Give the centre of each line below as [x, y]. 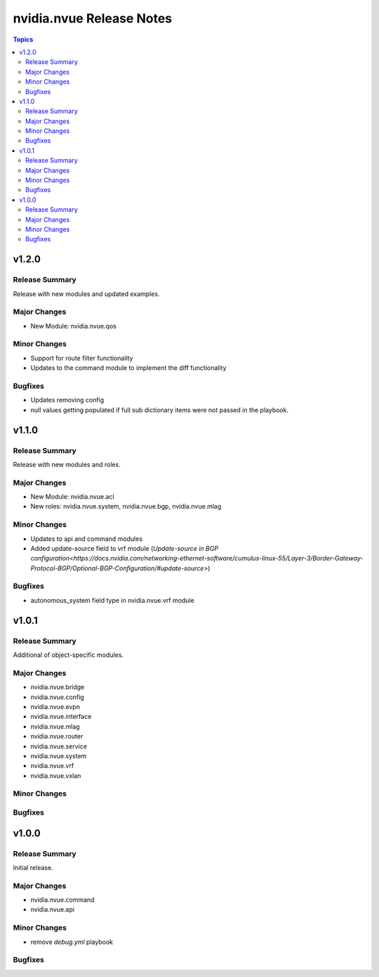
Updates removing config [67, 400]
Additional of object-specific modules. [68, 655]
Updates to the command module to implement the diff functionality [128, 368]
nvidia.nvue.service [59, 746]
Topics [23, 39]
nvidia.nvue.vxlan [56, 775]
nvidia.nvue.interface [61, 717]
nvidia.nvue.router [57, 736]
